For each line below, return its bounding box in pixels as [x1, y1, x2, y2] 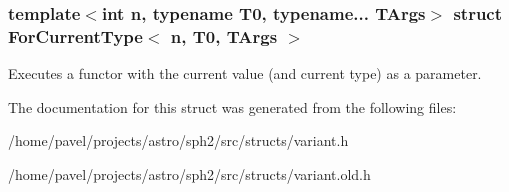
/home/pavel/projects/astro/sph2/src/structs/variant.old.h [8, 163, 371, 184]
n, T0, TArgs [170, 23, 278, 48]
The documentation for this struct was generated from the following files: [8, 96, 457, 117]
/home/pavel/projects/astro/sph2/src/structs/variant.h [8, 130, 349, 151]
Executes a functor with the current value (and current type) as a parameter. [8, 63, 482, 84]
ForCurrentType [8, 23, 143, 48]
